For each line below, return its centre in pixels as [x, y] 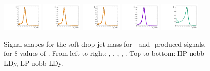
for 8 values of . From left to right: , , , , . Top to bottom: [90, 53]
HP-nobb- [192, 53]
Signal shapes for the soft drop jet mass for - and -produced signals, [105, 44]
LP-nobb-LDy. [42, 62]
